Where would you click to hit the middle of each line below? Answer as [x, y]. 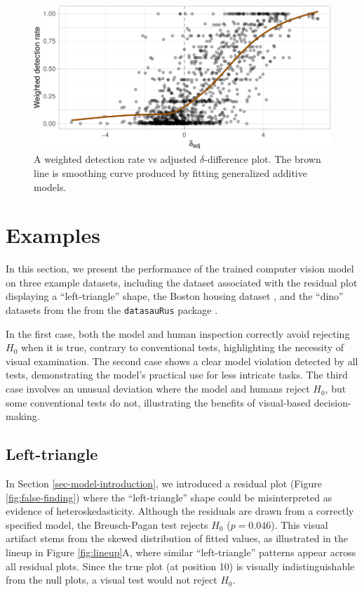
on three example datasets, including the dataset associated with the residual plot [182, 282]
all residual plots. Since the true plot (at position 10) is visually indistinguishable [180, 566]
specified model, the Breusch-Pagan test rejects [107, 524]
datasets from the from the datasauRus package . [112, 310]
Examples [53, 235]
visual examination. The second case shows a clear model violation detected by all [182, 361]
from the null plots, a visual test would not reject [112, 580]
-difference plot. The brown [263, 159]
